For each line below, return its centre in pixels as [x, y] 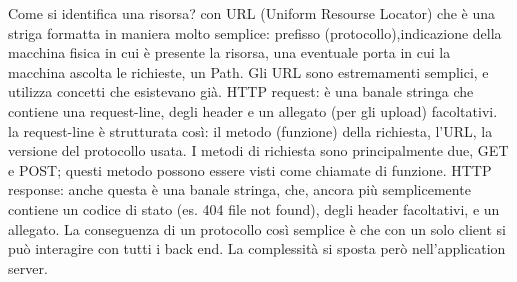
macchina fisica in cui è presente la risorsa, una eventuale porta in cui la [229, 52]
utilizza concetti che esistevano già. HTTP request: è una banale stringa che [241, 91]
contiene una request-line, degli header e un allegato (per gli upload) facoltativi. [253, 110]
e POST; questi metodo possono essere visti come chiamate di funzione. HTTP [250, 169]
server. [28, 267]
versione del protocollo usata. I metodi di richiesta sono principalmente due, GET [258, 150]
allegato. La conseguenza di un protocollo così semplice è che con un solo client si [257, 228]
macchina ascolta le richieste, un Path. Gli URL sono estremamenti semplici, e [248, 71]
